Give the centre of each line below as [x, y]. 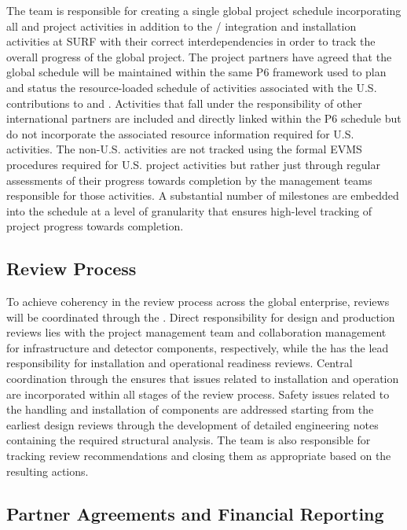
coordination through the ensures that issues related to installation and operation [203, 379]
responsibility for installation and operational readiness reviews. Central [180, 363]
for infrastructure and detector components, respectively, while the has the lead [198, 347]
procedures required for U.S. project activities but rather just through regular [193, 164]
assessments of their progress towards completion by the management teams [189, 180]
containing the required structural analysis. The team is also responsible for [189, 440]
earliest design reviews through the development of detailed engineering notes [192, 424]
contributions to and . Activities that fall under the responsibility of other [184, 103]
